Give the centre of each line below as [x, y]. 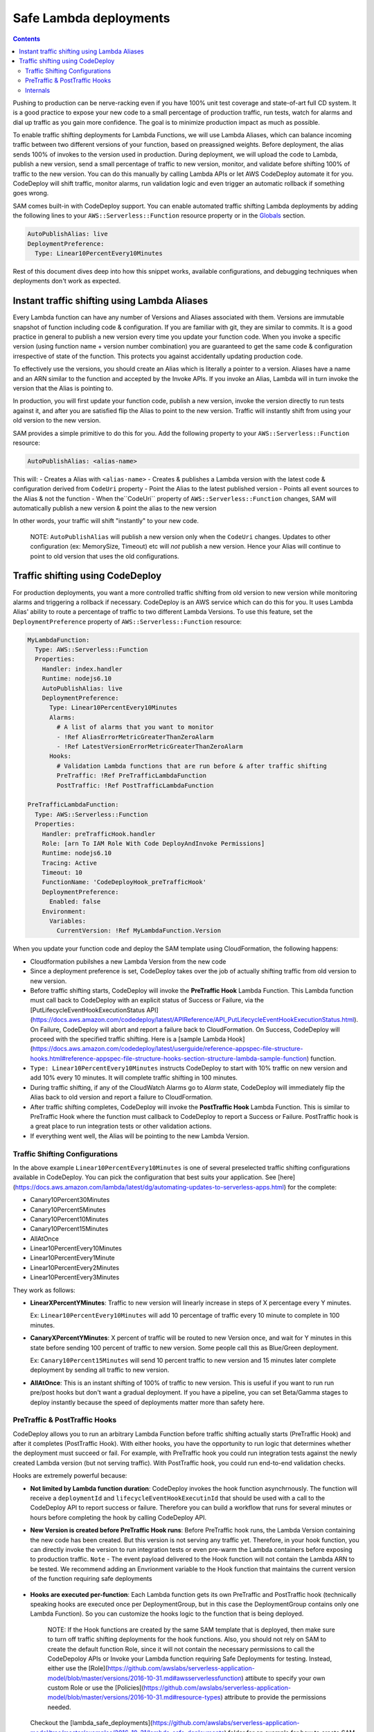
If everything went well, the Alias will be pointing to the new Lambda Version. [140, 1135]
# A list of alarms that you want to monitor [135, 727]
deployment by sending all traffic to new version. [100, 1370]
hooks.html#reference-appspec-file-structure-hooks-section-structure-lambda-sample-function [169, 1058]
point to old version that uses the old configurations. [105, 556]
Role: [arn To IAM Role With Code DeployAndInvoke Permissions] [153, 843]
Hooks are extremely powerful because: [70, 1476]
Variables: [68, 921]
